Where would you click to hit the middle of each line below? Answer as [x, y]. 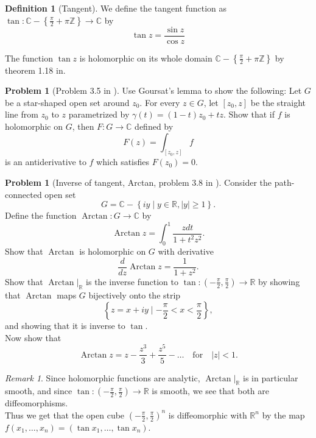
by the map [283, 415]
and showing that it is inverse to [65, 326]
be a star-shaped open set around [67, 102]
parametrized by [99, 114]
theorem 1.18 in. [35, 70]
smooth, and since [39, 391]
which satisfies [123, 162]
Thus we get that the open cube [65, 415]
